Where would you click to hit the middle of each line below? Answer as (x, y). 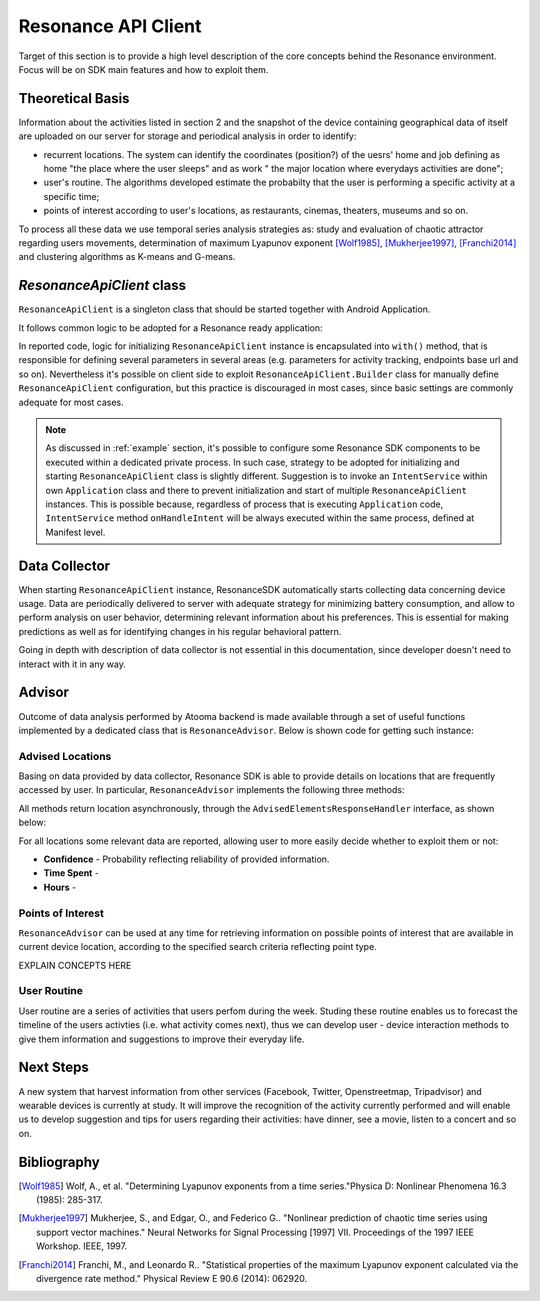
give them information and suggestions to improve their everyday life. (161, 1039)
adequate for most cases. (71, 402)
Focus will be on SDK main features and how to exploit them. (143, 69)
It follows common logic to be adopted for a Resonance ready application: (171, 327)
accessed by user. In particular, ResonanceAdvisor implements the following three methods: (211, 790)
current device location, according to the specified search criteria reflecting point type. (197, 947)
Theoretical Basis (74, 98)
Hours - (60, 887)
